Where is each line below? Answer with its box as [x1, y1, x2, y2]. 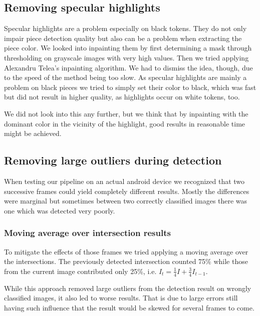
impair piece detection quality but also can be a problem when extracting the [4, 32, 242, 43]
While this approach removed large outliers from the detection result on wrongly [4, 282, 251, 293]
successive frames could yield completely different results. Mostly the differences [4, 185, 249, 196]
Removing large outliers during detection [4, 152, 222, 168]
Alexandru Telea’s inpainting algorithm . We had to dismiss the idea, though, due [4, 62, 253, 72]
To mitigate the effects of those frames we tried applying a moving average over [4, 246, 248, 256]
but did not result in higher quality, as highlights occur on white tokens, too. [4, 91, 240, 102]
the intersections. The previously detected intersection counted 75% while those [4, 256, 248, 266]
